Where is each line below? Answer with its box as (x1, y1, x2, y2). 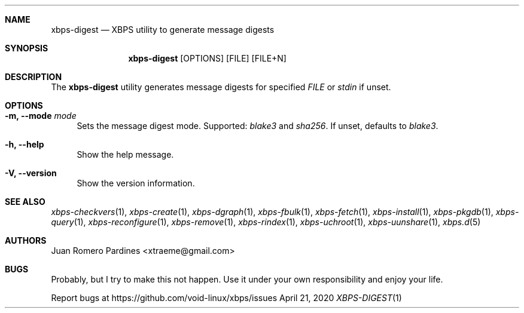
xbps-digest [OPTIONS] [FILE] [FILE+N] (128, 53, 287, 63)
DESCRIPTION (5, 72, 62, 82)
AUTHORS (5, 235, 47, 246)
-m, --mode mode (5, 111, 77, 121)
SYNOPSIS (5, 43, 48, 53)
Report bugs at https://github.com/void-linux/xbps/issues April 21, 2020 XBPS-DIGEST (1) (51, 293, 402, 303)
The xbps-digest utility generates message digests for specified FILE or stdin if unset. (51, 82, 391, 92)
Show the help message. (77, 149, 174, 159)
